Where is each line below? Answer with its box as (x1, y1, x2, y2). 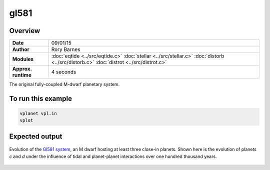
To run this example (9, 94, 72, 102)
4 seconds (51, 68, 76, 75)
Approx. (12, 65, 32, 72)
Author (12, 46, 29, 53)
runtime (12, 71, 32, 78)
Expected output (9, 132, 62, 140)
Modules (12, 55, 34, 62)
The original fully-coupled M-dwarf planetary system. (9, 81, 120, 87)
